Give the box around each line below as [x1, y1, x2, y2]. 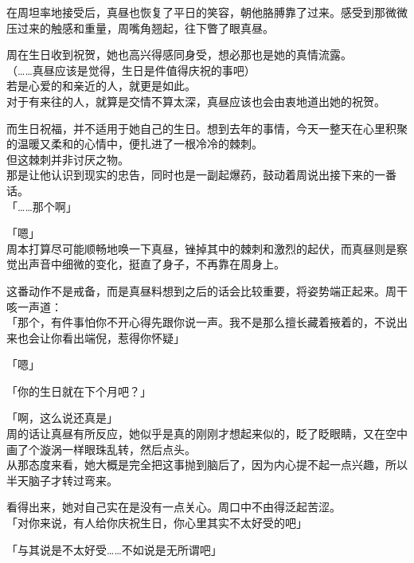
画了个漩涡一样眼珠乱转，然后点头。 [6, 440, 196, 457]
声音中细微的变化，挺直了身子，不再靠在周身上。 [28, 256, 285, 272]
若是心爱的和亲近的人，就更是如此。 [6, 77, 196, 94]
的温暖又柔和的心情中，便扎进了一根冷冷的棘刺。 [6, 135, 263, 152]
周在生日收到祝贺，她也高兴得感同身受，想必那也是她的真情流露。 [6, 46, 352, 63]
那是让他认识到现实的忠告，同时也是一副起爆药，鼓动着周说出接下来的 [6, 166, 374, 183]
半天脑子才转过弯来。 [6, 471, 118, 488]
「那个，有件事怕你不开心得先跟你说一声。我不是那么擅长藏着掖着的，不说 [6, 314, 396, 330]
